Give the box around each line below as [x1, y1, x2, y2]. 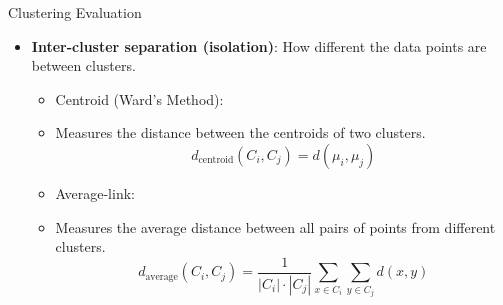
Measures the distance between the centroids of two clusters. [55, 122, 426, 143]
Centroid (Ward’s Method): [55, 88, 224, 109]
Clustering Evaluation [8, 2, 142, 22]
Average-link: [55, 182, 135, 203]
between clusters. [31, 55, 136, 76]
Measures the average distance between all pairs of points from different [55, 216, 496, 237]
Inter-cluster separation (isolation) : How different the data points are [31, 35, 487, 56]
